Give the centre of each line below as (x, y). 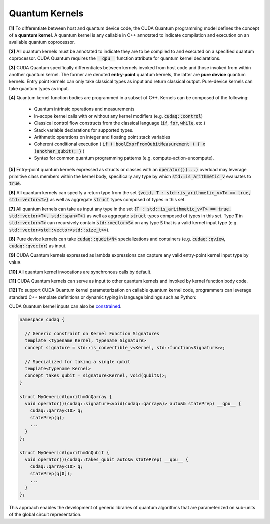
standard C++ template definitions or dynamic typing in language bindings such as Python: (103, 297)
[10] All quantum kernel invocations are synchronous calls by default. (80, 272)
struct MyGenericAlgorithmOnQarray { (66, 397)
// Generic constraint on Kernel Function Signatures (92, 333)
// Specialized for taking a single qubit (78, 361)
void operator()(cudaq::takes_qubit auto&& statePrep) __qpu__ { (107, 460)
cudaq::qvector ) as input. (38, 246)
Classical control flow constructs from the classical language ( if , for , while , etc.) (120, 123)
